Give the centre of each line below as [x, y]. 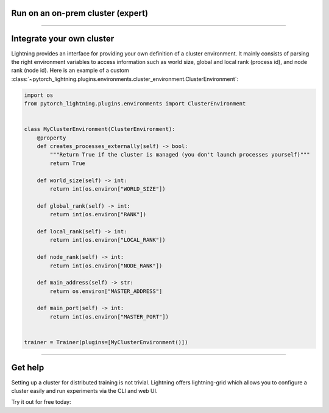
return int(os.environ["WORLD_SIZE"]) [108, 189]
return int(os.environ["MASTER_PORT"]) [109, 316]
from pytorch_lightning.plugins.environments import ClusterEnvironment [135, 104]
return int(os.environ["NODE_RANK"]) [106, 266]
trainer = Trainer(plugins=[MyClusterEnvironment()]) [106, 342]
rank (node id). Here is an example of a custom [70, 71]
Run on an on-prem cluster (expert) [80, 13]
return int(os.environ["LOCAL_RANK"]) [108, 240]
